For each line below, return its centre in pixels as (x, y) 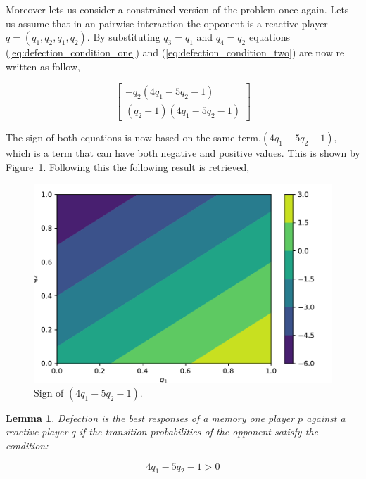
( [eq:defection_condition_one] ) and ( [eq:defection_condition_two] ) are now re (175, 52)
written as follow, (43, 66)
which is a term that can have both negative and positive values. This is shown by (183, 153)
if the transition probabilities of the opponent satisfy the (198, 432)
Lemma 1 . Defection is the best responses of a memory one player (150, 417)
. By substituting (124, 37)
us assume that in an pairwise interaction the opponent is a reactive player (167, 23)
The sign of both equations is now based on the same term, (133, 138)
